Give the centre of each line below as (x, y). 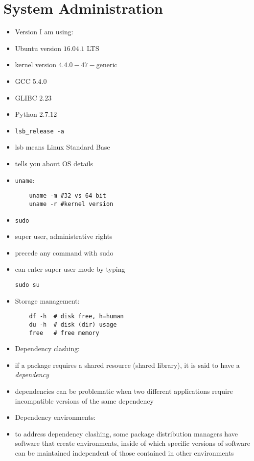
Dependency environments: (55, 417)
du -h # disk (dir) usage (73, 324)
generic (107, 64)
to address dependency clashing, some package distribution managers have (126, 433)
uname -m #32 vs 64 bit (68, 196)
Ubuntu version (38, 48)
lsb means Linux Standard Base (62, 147)
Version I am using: (44, 32)
